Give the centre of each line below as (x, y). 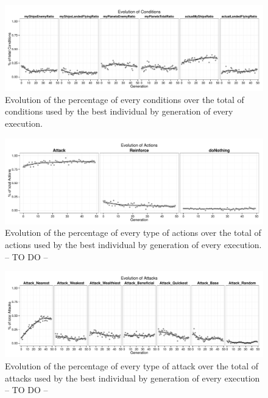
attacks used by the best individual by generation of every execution (132, 378)
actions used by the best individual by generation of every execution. (133, 244)
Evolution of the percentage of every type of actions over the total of (133, 233)
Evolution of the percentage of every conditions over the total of (125, 99)
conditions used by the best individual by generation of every (119, 111)
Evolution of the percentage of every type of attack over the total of (132, 365)
